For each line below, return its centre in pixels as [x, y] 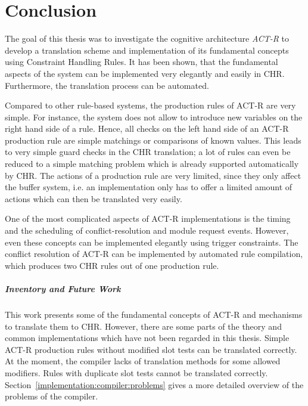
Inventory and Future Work [63, 289]
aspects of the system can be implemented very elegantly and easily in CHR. [145, 73]
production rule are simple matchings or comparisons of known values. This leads [153, 140]
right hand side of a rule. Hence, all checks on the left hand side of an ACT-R [147, 128]
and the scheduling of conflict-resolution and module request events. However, [147, 230]
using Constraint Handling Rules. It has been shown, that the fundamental [141, 62]
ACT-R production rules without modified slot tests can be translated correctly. [151, 349]
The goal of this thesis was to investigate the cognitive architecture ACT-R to [147, 38]
